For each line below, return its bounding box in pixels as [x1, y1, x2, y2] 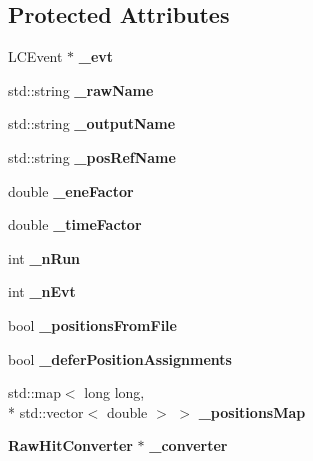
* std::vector [8, 401, 84, 422]
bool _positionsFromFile [8, 314, 177, 335]
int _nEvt [8, 281, 76, 302]
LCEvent [8, 46, 63, 67]
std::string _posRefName [8, 146, 176, 167]
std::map [8, 382, 61, 403]
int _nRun [8, 247, 81, 268]
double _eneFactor [8, 180, 134, 201]
